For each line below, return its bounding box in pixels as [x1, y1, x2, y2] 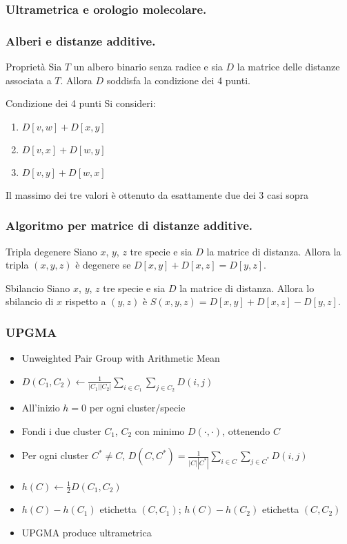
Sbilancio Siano [6, 280, 70, 295]
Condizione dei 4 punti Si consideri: [6, 96, 156, 110]
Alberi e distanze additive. [6, 32, 156, 49]
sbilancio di [6, 294, 54, 309]
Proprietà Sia [6, 59, 62, 74]
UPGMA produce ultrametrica [21, 525, 152, 539]
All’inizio [21, 400, 60, 415]
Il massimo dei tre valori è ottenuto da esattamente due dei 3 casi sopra [6, 187, 309, 202]
